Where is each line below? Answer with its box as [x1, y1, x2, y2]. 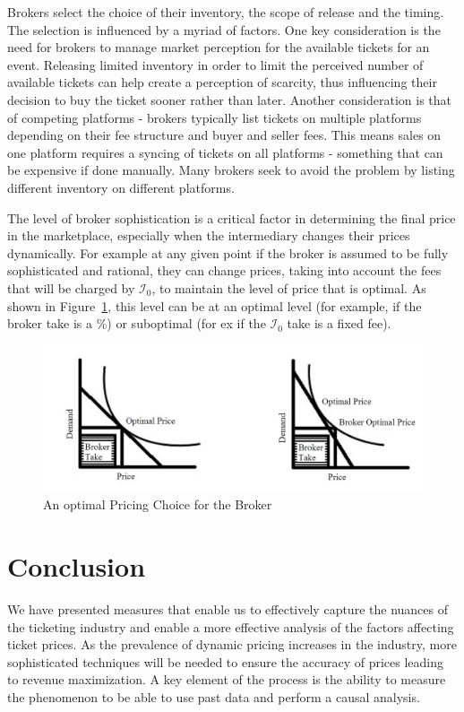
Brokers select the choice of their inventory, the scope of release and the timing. [7, 3, 444, 21]
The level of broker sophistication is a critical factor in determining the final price [7, 208, 456, 227]
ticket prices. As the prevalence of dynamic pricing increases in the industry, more [7, 635, 457, 654]
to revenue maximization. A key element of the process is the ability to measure [7, 670, 446, 689]
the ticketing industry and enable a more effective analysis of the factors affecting [7, 617, 454, 636]
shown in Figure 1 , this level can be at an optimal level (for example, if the [7, 296, 422, 315]
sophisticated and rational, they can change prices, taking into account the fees [7, 261, 442, 280]
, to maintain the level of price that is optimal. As [151, 278, 426, 297]
